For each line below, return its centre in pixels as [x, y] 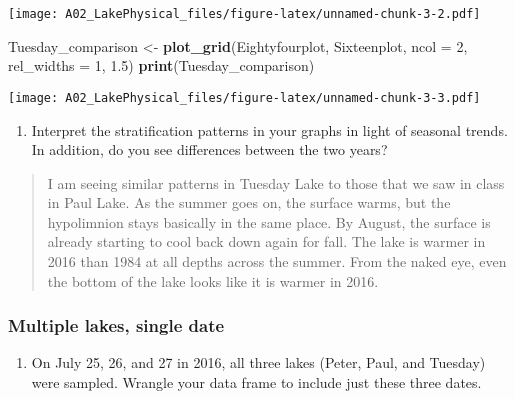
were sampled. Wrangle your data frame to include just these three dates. [256, 382]
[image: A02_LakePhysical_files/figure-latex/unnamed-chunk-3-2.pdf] [244, 14]
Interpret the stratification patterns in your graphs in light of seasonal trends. [269, 129]
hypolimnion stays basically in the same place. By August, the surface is [269, 221]
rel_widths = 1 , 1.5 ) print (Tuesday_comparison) [161, 65]
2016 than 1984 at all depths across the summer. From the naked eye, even [277, 261]
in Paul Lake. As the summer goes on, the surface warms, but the [249, 202]
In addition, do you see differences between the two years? [209, 149]
